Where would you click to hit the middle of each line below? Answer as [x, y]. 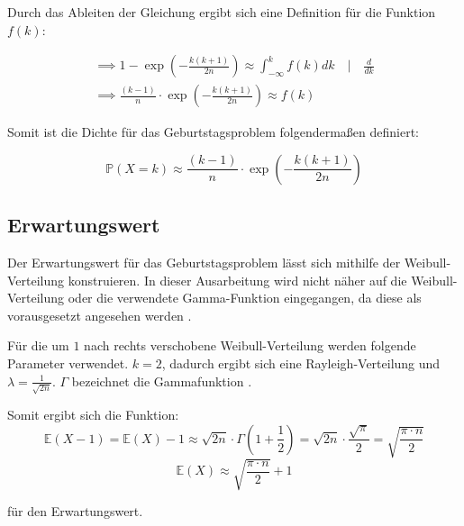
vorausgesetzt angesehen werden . [100, 315]
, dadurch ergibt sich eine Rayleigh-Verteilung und [301, 363]
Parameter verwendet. [68, 363]
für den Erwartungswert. [75, 511]
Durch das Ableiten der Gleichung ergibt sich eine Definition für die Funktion [222, 12]
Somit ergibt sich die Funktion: [93, 415]
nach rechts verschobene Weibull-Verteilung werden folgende [250, 345]
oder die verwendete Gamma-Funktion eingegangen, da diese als [245, 298]
